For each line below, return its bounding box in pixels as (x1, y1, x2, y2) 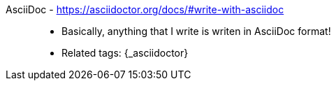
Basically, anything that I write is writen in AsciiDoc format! (61, 25, 331, 37)
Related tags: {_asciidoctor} (61, 47, 189, 59)
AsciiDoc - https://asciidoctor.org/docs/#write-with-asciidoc (6, 3, 284, 15)
